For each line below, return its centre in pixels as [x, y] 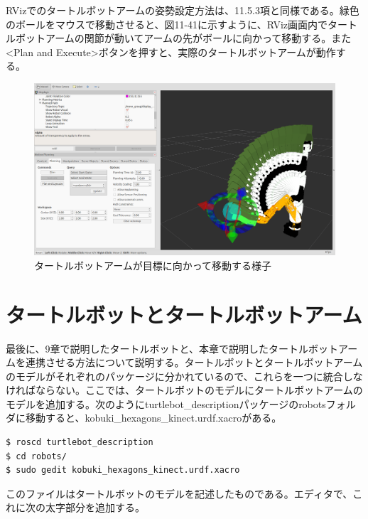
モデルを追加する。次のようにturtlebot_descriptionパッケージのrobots [166, 403]
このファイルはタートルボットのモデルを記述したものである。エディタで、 [179, 493]
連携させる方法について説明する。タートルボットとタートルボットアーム [194, 362]
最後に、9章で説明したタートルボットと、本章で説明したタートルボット [172, 348]
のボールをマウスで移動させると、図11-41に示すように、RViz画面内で [167, 24]
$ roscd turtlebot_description [80, 443]
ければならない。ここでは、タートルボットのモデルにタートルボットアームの [184, 390]
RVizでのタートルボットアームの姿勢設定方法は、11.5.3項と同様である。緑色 [183, 10]
